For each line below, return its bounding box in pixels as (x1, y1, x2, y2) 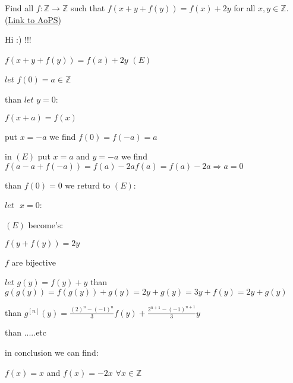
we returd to (65, 178, 111, 191)
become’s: (28, 218, 64, 231)
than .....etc (5, 326, 47, 339)
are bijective (11, 256, 56, 268)
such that (70, 2, 105, 14)
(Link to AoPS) (5, 13, 61, 25)
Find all (5, 2, 34, 14)
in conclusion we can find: (5, 346, 99, 359)
